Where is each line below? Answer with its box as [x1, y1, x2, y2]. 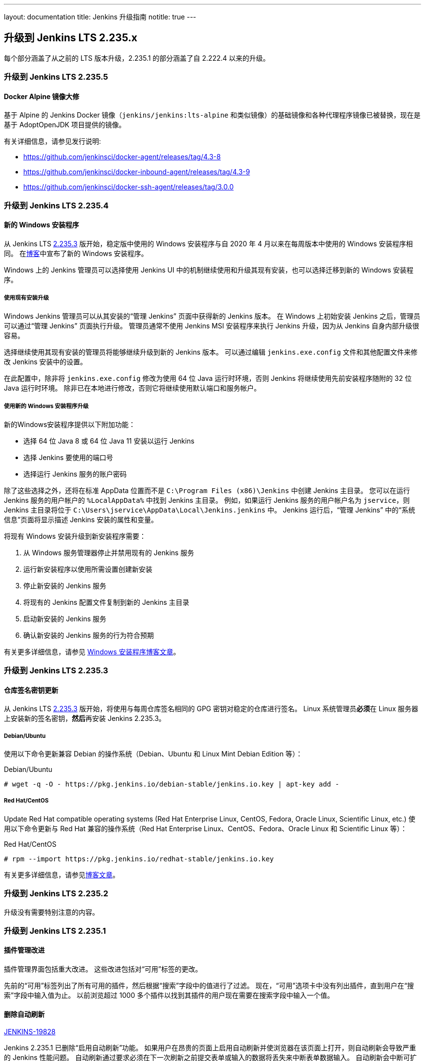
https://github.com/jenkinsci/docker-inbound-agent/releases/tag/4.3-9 [23, 168, 250, 176]
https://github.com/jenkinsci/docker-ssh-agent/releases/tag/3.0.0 [23, 183, 234, 191]
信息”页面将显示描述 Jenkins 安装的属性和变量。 [4, 515, 158, 524]
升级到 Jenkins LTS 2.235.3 [4, 665, 108, 675]
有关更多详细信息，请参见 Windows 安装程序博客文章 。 [4, 647, 180, 656]
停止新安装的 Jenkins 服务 [23, 581, 107, 590]
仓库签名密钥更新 [4, 685, 58, 694]
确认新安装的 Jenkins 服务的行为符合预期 [23, 631, 154, 639]
